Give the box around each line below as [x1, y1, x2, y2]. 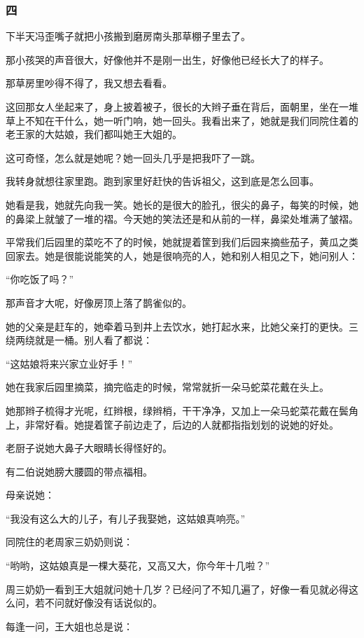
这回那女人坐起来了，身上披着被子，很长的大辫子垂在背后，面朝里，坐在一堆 [6, 99, 358, 113]
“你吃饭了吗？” [6, 272, 74, 286]
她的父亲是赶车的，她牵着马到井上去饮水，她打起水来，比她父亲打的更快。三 [6, 319, 358, 333]
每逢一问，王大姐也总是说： [6, 618, 133, 633]
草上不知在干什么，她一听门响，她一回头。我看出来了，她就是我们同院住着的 [6, 113, 358, 127]
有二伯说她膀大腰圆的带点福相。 [6, 464, 153, 478]
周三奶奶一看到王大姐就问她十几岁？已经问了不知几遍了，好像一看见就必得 [6, 581, 349, 596]
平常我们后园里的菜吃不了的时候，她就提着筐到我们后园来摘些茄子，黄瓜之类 [6, 235, 358, 249]
